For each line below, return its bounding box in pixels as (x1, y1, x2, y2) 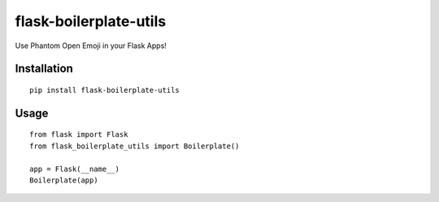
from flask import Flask (29, 130, 128, 139)
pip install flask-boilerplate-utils (29, 86, 180, 94)
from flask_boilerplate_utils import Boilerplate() (29, 141, 240, 151)
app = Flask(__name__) (29, 164, 120, 173)
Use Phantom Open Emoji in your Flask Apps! (15, 41, 167, 50)
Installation (15, 62, 73, 76)
